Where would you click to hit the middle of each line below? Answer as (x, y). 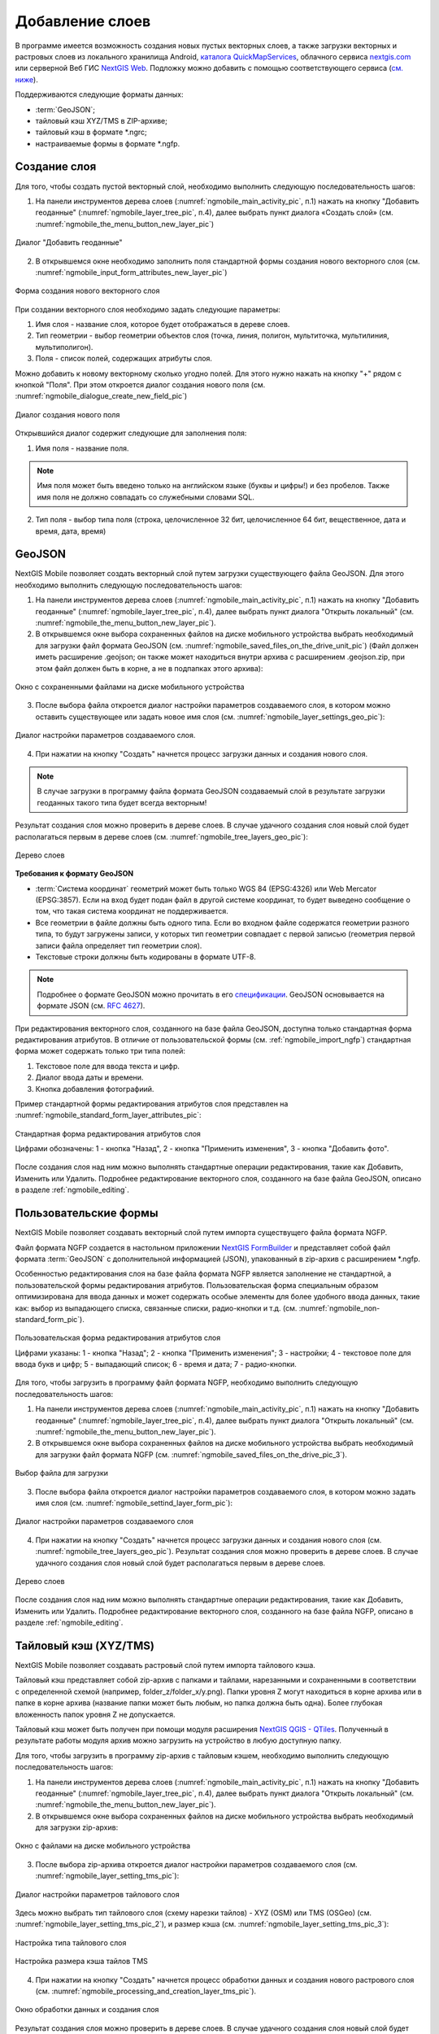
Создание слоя (56, 167)
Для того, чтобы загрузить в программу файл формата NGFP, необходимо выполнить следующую (187, 1382)
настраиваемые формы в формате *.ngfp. (108, 143)
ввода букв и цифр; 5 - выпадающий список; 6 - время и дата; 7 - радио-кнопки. (156, 1364)
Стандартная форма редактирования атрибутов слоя (108, 1133)
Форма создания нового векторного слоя (87, 291)
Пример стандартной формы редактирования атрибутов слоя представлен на (152, 1103)
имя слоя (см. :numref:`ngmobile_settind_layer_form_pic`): (134, 1503)
